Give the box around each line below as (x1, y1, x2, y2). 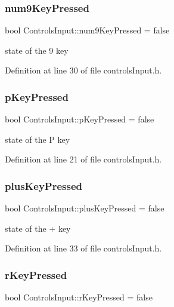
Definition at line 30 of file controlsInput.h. (5, 64, 162, 76)
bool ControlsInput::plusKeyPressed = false (5, 202, 164, 214)
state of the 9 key (5, 44, 69, 56)
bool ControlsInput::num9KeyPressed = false (5, 24, 170, 36)
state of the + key (5, 222, 71, 234)
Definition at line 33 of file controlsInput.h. (5, 242, 162, 254)
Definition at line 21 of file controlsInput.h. (5, 153, 162, 165)
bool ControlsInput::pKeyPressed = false (5, 113, 154, 125)
